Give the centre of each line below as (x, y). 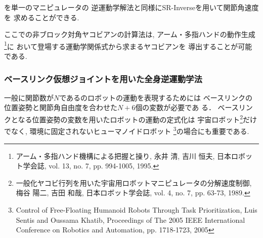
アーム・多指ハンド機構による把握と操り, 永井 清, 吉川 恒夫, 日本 (124, 156)
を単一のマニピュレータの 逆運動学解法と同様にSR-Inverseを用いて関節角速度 (131, 7)
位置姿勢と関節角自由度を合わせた (61, 107)
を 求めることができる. (42, 17)
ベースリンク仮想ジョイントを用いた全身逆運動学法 (103, 78)
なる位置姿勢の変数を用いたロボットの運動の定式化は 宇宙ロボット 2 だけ (138, 118)
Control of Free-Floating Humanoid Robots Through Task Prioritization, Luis (137, 209)
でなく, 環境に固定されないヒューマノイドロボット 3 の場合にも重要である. (127, 130)
